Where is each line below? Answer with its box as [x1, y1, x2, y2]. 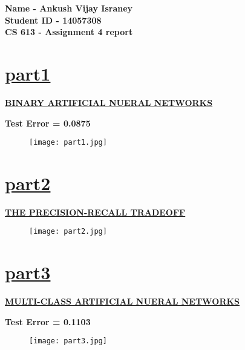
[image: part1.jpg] [29, 138, 107, 147]
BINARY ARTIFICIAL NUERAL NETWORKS [5, 96, 213, 108]
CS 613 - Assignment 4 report [5, 25, 133, 38]
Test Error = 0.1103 [5, 315, 91, 328]
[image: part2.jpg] [29, 227, 107, 236]
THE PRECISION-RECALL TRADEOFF [5, 205, 186, 218]
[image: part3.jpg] [29, 337, 107, 346]
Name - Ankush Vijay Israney [5, 2, 133, 14]
